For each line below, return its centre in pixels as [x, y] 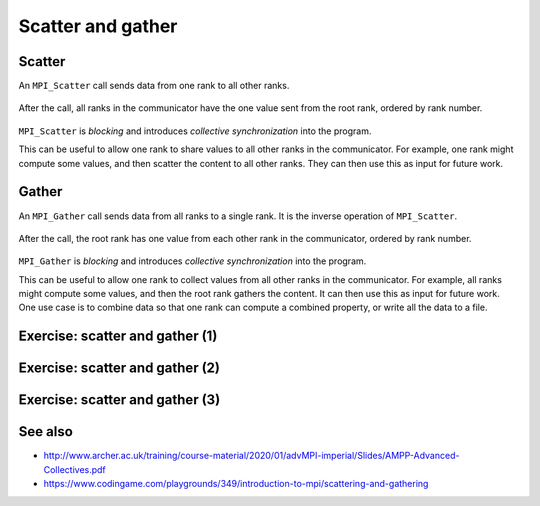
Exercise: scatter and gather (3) [119, 400]
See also [46, 431]
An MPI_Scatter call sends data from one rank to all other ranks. [154, 86]
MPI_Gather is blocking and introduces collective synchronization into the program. [192, 261]
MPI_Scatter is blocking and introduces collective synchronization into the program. [195, 131]
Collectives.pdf [75, 469]
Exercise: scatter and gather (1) [118, 336]
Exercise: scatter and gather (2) [119, 368]
